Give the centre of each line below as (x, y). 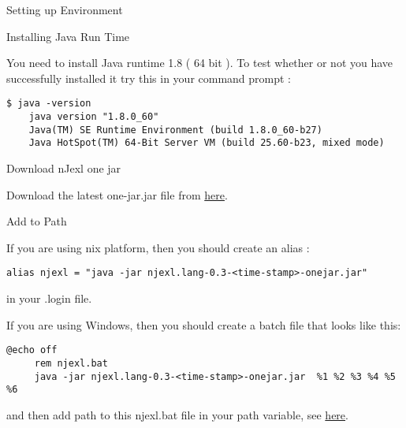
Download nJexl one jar (64, 168)
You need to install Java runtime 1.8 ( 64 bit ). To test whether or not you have (200, 63)
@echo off (32, 350)
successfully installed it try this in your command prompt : (149, 78)
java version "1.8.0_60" (94, 117)
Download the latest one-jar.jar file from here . (117, 194)
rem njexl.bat (71, 363)
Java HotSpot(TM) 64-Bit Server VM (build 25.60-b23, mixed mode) (207, 143)
